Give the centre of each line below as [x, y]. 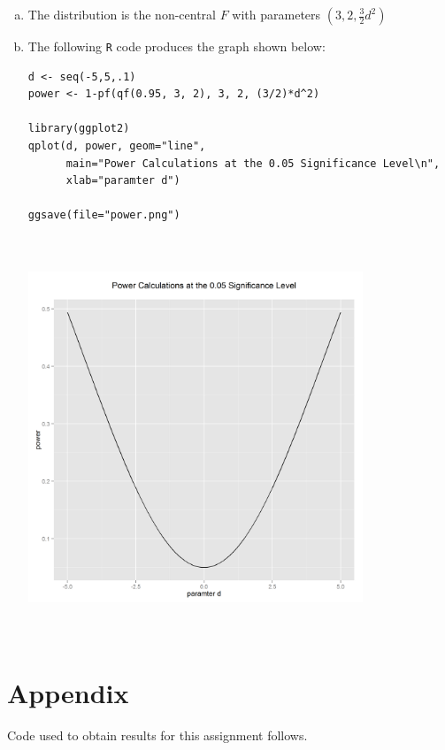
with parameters [276, 14]
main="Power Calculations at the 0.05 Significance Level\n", [253, 163]
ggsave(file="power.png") [104, 215]
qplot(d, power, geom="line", [117, 146]
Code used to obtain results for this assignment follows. [157, 735]
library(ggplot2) [79, 129]
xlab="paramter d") [123, 181]
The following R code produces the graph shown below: [176, 46]
